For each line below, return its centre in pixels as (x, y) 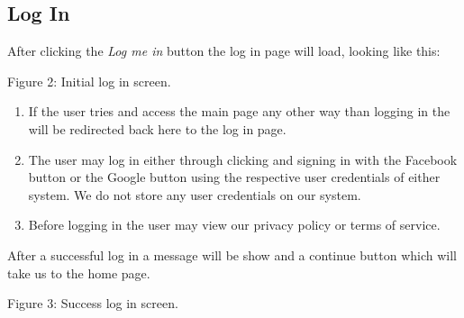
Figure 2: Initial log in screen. (89, 81)
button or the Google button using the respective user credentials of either (234, 177)
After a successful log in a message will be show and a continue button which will (232, 254)
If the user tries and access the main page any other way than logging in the (239, 111)
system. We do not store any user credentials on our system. (195, 194)
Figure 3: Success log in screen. (93, 303)
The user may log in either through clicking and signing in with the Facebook (243, 159)
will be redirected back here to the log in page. (157, 128)
